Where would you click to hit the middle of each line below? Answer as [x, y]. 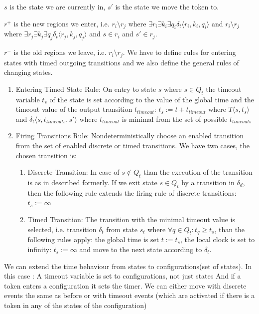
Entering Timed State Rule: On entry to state [86, 89]
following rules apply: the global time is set [93, 239]
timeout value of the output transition [74, 109]
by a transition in [208, 182]
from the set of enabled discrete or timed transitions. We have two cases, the [132, 145]
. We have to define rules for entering [179, 52]
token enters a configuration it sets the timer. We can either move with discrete [125, 285]
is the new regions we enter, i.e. [62, 23]
